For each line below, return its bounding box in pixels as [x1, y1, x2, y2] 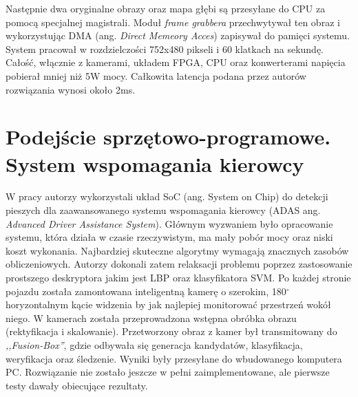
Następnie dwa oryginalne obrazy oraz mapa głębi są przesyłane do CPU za [6, 1, 326, 15]
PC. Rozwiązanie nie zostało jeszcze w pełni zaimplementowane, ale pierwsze [6, 365, 330, 379]
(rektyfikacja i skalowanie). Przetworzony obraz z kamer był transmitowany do [6, 324, 337, 339]
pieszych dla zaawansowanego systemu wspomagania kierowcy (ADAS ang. [6, 203, 321, 217]
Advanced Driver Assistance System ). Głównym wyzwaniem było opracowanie [6, 216, 333, 230]
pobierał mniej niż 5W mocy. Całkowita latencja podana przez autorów [6, 68, 306, 83]
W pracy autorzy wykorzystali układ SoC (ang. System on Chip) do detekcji [6, 189, 328, 204]
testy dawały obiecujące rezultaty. [6, 378, 148, 392]
